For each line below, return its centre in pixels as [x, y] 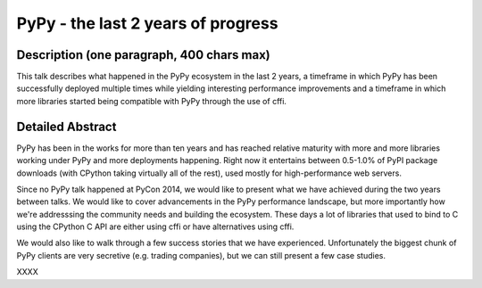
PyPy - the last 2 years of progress [147, 23]
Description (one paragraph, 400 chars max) [144, 55]
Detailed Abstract [66, 126]
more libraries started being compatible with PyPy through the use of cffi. [152, 101]
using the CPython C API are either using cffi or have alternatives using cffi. [155, 226]
